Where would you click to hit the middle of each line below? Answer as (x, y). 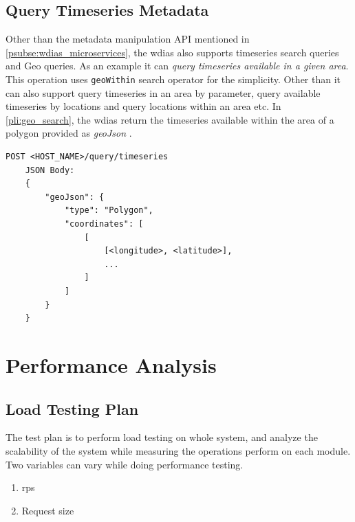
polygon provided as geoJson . (69, 133)
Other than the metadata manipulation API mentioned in (128, 39)
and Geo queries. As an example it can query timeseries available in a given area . (177, 66)
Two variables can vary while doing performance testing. (125, 464)
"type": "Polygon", (109, 211)
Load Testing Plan (72, 408)
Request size (48, 510)
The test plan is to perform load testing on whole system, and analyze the (162, 437)
